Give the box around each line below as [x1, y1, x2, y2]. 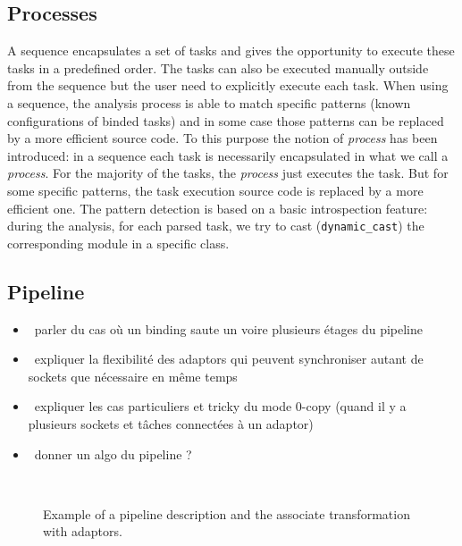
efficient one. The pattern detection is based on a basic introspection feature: [7, 198, 428, 217]
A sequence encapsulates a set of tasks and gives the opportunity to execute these [7, 41, 455, 60]
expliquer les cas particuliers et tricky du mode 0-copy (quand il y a [34, 397, 407, 416]
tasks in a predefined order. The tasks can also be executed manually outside [7, 58, 429, 77]
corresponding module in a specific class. [7, 233, 230, 252]
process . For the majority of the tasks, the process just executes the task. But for [7, 164, 449, 182]
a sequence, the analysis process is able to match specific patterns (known [7, 93, 411, 112]
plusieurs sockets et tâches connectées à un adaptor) [28, 414, 314, 433]
